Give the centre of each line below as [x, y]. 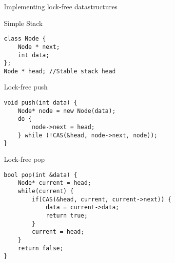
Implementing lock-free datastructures [61, 6]
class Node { [25, 39]
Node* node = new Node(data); [67, 111]
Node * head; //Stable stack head [60, 71]
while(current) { [46, 191]
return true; [67, 215]
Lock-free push [26, 87]
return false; [40, 248]
